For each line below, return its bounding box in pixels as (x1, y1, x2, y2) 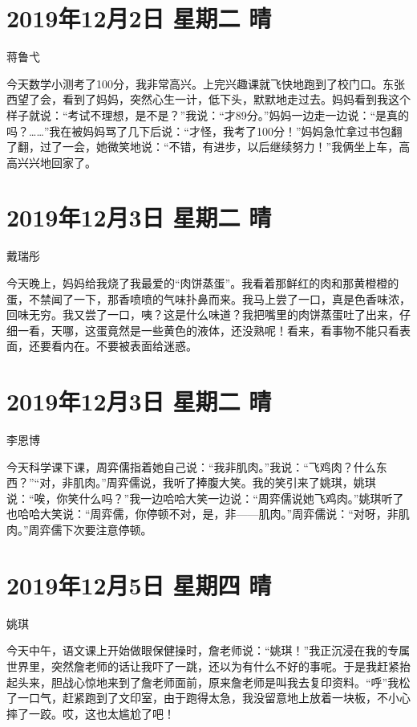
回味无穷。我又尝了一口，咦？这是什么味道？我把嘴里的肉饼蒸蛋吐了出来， (6, 306, 399, 323)
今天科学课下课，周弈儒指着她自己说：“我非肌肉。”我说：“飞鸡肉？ (6, 458, 354, 475)
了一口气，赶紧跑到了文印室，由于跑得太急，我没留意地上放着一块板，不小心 (6, 689, 411, 706)
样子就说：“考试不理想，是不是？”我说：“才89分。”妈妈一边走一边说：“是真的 (6, 106, 410, 123)
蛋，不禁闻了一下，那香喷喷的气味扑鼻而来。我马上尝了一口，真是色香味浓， (6, 290, 411, 307)
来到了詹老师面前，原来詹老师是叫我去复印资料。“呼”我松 (107, 673, 411, 690)
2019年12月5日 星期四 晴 (6, 568, 272, 601)
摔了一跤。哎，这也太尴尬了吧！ (6, 705, 175, 721)
